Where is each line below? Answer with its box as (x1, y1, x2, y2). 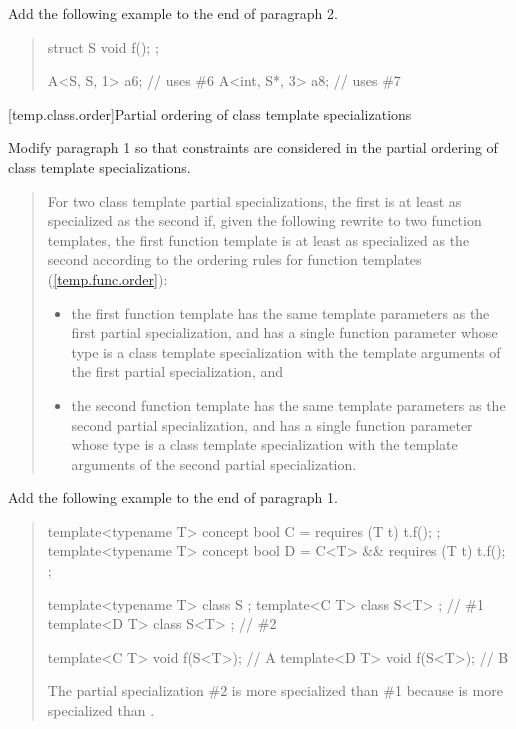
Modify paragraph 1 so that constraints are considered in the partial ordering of (8, 137, 498, 158)
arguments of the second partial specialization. (71, 453, 357, 474)
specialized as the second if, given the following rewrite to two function (47, 210, 482, 231)
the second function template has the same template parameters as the (71, 394, 506, 415)
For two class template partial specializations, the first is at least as (47, 190, 462, 211)
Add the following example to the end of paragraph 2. (8, 3, 338, 23)
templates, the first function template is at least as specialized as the (47, 229, 470, 250)
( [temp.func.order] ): (47, 268, 168, 289)
